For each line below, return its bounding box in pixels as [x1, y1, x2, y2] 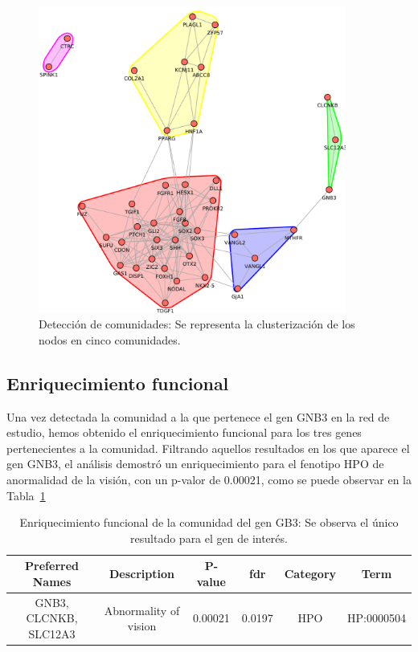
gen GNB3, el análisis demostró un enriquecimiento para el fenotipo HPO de [6, 455, 384, 472]
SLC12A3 [28, 625, 76, 642]
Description [109, 565, 174, 582]
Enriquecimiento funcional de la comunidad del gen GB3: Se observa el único [19, 514, 399, 531]
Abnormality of [104, 601, 180, 618]
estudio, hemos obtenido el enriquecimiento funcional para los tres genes [6, 424, 362, 441]
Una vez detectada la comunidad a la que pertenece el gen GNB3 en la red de [6, 408, 390, 425]
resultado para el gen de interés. [130, 529, 288, 546]
